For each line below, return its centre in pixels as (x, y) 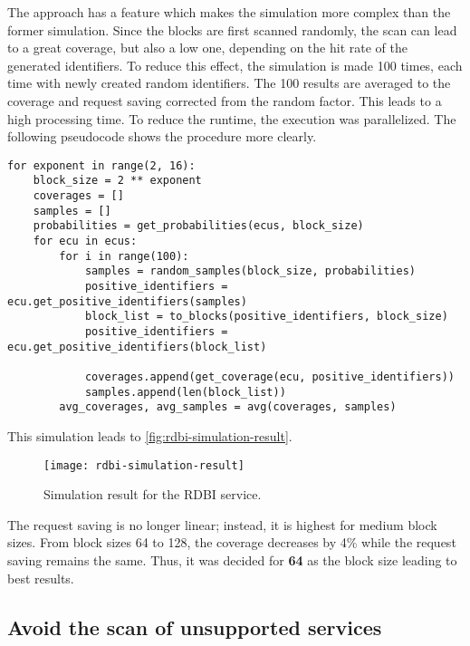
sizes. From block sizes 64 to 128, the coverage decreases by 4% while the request (232, 542)
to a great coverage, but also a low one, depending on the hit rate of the (207, 48)
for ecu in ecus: (85, 241)
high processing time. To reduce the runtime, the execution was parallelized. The (232, 118)
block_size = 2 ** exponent (117, 181)
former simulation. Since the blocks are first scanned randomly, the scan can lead (232, 29)
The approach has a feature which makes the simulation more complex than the (229, 12)
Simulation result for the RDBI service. (153, 494)
